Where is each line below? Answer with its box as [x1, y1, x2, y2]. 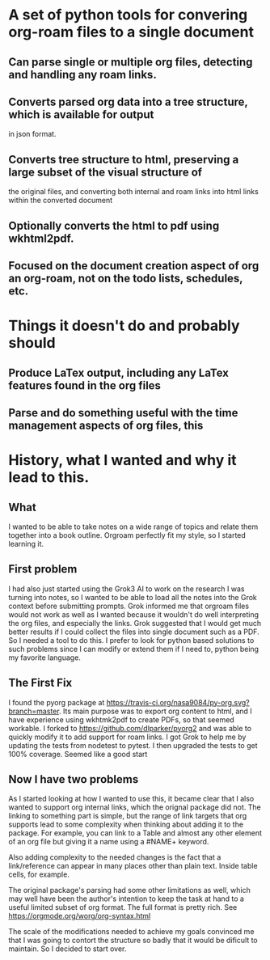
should [8, 334, 56, 353]
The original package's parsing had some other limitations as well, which [8, 886, 251, 895]
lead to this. [8, 468, 90, 487]
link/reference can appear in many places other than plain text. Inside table [8, 861, 258, 871]
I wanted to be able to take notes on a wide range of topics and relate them [8, 522, 259, 531]
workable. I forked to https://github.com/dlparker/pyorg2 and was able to [8, 723, 252, 733]
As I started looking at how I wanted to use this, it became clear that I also [8, 794, 255, 804]
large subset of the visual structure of [8, 165, 203, 179]
